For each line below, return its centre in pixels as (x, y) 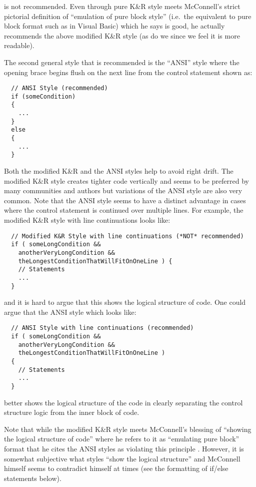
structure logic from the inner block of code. (72, 412)
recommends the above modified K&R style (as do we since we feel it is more (122, 35)
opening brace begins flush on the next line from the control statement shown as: (128, 72)
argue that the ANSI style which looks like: (70, 312)
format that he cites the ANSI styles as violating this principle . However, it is (124, 449)
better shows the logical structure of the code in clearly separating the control (123, 402)
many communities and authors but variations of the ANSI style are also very (123, 190)
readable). (19, 45)
